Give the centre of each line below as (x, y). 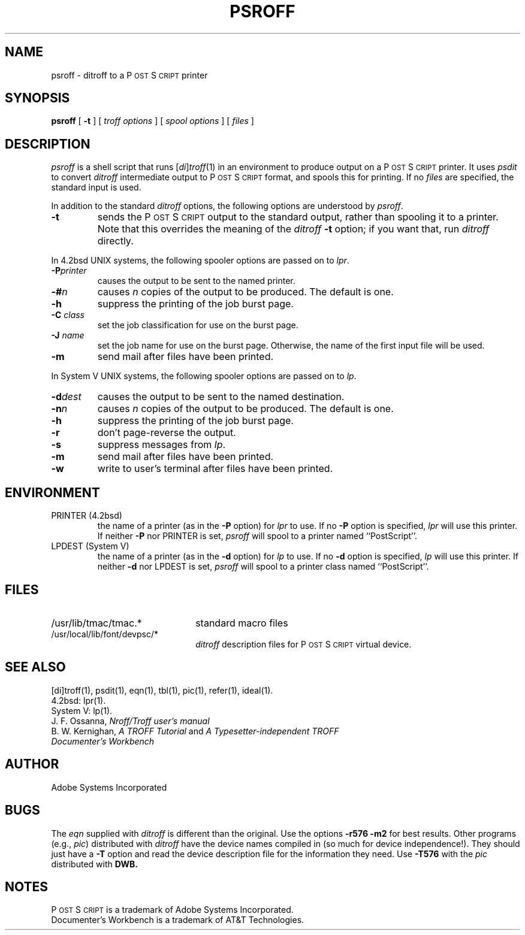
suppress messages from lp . (162, 445)
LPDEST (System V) (90, 546)
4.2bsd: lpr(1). (79, 700)
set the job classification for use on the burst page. (198, 325)
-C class (68, 315)
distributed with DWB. (94, 864)
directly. (115, 241)
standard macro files (242, 623)
